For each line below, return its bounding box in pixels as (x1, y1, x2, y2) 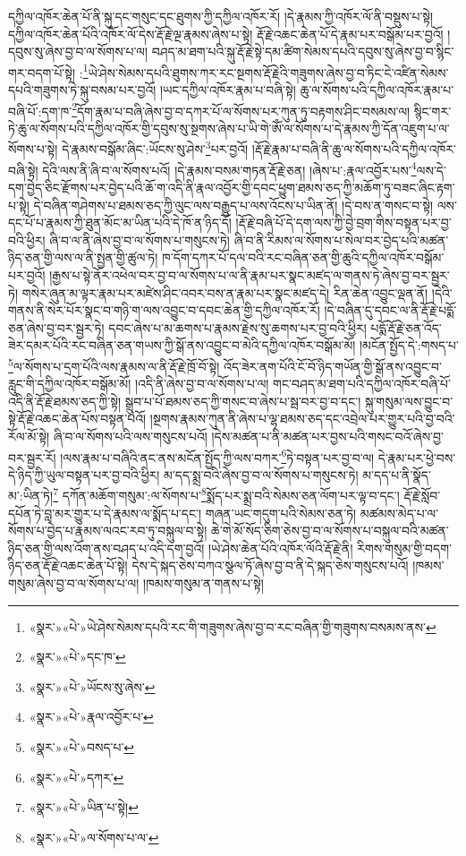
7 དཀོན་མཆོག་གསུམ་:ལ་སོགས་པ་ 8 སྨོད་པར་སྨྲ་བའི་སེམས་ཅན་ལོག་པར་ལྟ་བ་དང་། (53, 484, 400, 505)
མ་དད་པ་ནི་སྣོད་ (362, 465, 431, 484)
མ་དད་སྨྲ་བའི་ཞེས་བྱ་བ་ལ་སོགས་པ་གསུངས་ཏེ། (164, 465, 359, 484)
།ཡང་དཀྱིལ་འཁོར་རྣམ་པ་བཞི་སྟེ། (160, 81, 296, 99)
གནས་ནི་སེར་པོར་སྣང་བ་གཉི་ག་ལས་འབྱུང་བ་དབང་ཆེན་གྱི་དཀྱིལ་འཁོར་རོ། (8, 301, 320, 320)
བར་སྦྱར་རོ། (8, 448, 56, 467)
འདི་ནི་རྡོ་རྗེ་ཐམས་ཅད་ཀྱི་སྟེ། (8, 391, 122, 410)
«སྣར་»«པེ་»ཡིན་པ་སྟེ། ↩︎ (29, 798, 139, 817)
